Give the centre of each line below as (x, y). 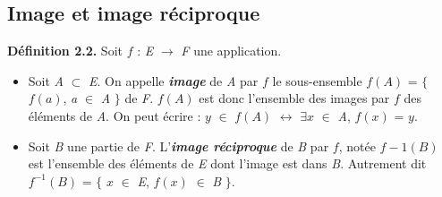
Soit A (46, 80)
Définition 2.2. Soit (65, 51)
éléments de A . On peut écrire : (115, 115)
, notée (357, 146)
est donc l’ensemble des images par (294, 98)
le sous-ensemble (317, 80)
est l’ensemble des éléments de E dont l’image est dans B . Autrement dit (227, 163)
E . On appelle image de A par (174, 80)
